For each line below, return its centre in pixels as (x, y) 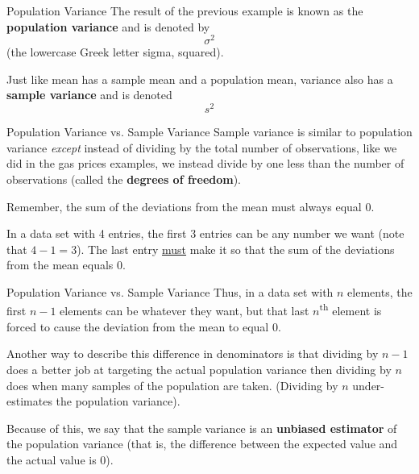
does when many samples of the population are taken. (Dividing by (172, 385)
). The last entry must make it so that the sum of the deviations (236, 249)
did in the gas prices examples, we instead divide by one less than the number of (205, 163)
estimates (29, 401)
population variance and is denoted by (108, 26)
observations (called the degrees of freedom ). (124, 179)
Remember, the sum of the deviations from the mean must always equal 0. (191, 206)
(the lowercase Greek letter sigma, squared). (115, 52)
